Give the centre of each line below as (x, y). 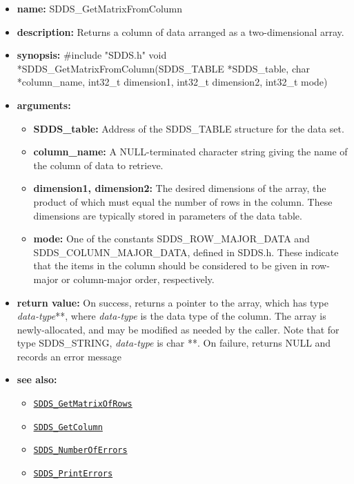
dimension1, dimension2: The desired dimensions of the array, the (180, 188)
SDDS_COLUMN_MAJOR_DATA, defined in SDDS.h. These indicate (186, 252)
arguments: (44, 105)
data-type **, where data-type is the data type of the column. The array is (171, 316)
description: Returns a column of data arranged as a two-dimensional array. (180, 31)
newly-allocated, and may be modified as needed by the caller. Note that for (178, 329)
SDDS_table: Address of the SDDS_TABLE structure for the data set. (189, 128)
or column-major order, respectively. (138, 279)
